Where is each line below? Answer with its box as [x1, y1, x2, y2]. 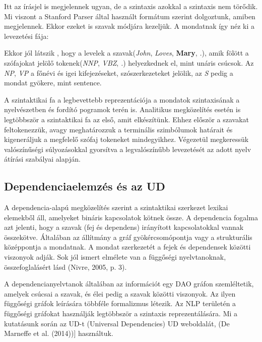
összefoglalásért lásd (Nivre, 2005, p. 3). [4, 261, 127, 272]
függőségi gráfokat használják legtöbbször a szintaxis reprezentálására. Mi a [4, 308, 238, 319]
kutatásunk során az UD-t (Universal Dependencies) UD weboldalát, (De [4, 318, 230, 328]
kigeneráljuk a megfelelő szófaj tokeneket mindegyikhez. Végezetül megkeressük [4, 134, 249, 144]
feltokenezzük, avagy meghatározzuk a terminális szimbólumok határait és [4, 124, 233, 134]
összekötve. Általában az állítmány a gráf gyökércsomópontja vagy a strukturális [4, 231, 252, 242]
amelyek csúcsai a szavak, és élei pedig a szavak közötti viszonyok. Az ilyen [4, 288, 236, 299]
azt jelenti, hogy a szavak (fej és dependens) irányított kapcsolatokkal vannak [4, 222, 244, 232]
